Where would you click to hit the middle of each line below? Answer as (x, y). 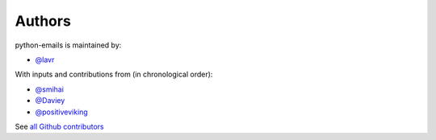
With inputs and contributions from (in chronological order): (114, 74)
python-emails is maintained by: (68, 45)
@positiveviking (61, 112)
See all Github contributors (59, 126)
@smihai (50, 89)
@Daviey (50, 101)
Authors (43, 21)
